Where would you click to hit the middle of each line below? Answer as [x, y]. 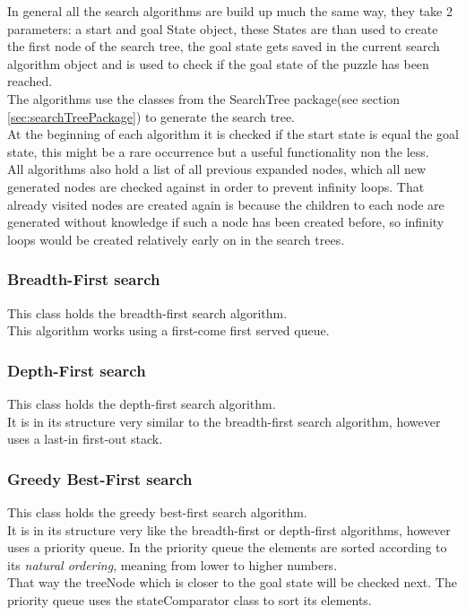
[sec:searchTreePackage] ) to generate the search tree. [151, 116]
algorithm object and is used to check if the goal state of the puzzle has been [218, 63]
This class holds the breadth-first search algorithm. [147, 312]
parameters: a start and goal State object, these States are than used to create [223, 28]
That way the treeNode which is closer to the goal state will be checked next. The [232, 582]
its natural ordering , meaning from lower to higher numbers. [173, 564]
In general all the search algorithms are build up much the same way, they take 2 [230, 11]
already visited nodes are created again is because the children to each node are [226, 204]
